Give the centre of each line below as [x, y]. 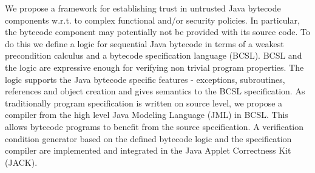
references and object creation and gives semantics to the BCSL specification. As [155, 91]
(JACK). [21, 162]
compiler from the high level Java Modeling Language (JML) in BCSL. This [147, 115]
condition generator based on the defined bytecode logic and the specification [148, 138]
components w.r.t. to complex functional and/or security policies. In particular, [152, 20]
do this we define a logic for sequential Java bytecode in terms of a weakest [144, 43]
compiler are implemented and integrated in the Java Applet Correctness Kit [148, 150]
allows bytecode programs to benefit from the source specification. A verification [154, 126]
